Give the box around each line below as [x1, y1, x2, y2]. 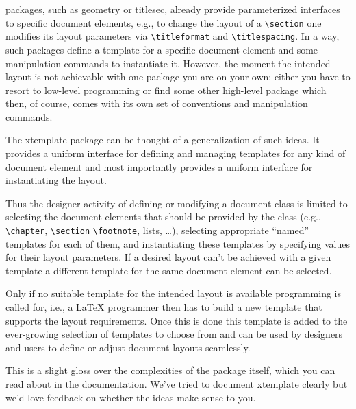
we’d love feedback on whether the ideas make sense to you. [5, 390, 256, 404]
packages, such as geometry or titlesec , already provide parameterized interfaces [5, 2, 340, 16]
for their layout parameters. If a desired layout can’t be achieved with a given [5, 250, 331, 264]
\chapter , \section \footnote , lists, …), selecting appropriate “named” [5, 223, 309, 237]
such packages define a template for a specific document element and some [5, 42, 318, 56]
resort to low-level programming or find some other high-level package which [5, 82, 327, 97]
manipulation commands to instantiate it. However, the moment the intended [5, 56, 331, 70]
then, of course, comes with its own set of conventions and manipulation [5, 96, 308, 110]
